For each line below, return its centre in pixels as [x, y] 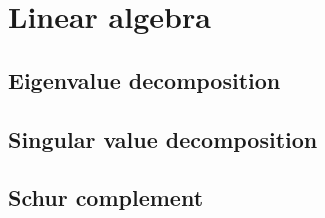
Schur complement [106, 197]
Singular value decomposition [163, 138]
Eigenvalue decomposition [144, 79]
